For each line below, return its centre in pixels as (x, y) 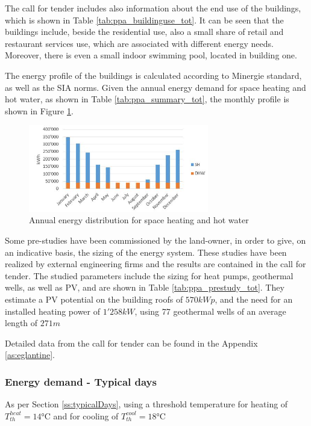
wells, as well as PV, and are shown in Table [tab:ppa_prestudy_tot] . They (145, 287)
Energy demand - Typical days (81, 381)
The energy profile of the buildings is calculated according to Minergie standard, (153, 75)
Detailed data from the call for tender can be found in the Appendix (131, 343)
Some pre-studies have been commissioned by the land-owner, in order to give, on (155, 240)
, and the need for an (254, 299)
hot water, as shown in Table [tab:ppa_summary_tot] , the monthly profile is (147, 99)
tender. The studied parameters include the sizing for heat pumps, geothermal (149, 275)
